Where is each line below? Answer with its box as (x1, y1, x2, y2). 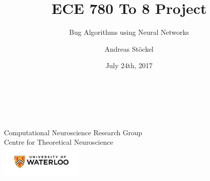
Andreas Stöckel (104, 43, 154, 54)
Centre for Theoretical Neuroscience (4, 137, 113, 147)
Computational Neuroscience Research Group (4, 127, 142, 137)
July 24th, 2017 (105, 60, 153, 71)
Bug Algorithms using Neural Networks (69, 27, 189, 37)
